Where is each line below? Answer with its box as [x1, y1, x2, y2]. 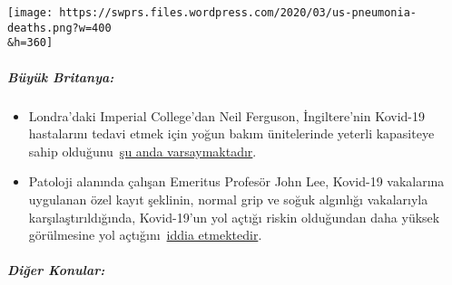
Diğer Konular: [7, 261, 105, 280]
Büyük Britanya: [7, 67, 114, 86]
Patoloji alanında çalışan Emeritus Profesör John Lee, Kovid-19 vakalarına [28, 172, 445, 191]
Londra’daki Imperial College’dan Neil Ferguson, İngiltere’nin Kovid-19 [28, 106, 426, 125]
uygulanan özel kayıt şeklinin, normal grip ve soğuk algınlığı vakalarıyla [28, 189, 428, 208]
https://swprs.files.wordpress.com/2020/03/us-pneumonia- [59, 6, 418, 19]
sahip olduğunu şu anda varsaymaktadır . [28, 141, 257, 160]
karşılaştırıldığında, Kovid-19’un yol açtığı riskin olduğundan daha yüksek [28, 207, 440, 226]
